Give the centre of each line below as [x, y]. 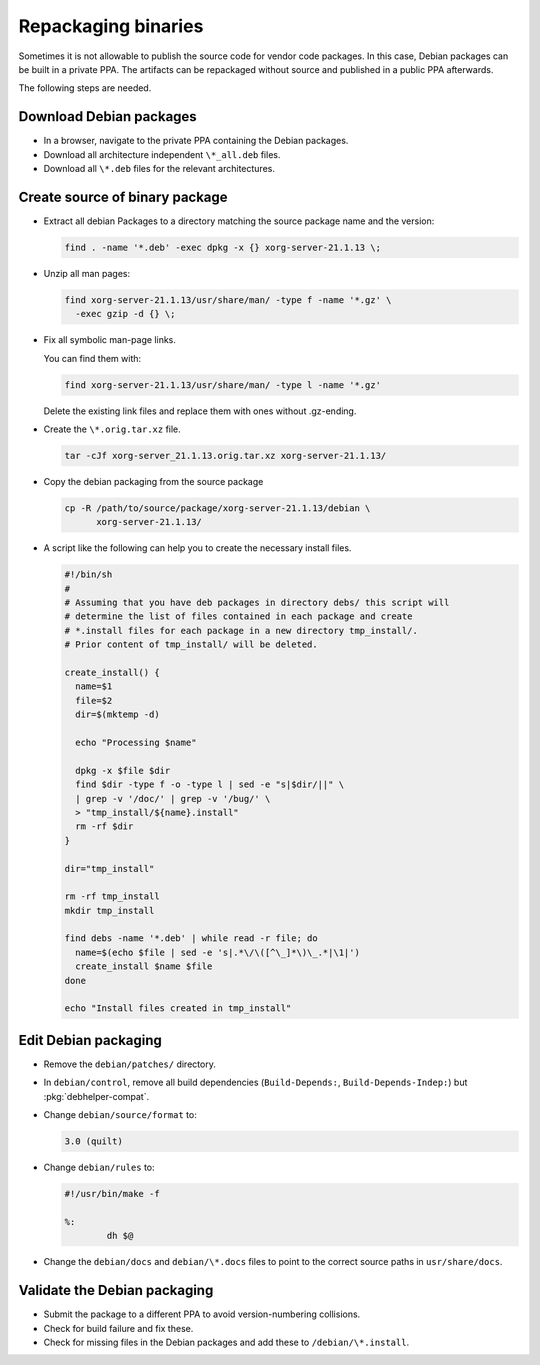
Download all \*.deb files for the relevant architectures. [159, 169]
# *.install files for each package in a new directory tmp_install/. [241, 630]
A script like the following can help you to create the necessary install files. [197, 548]
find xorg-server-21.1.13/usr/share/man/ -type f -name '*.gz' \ [228, 299]
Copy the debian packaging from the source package [153, 481]
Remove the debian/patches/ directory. [130, 1064]
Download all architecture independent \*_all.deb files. [162, 154]
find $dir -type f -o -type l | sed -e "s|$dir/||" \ [210, 784]
